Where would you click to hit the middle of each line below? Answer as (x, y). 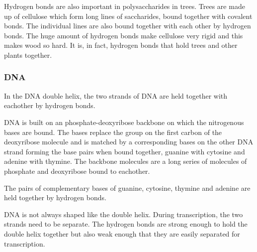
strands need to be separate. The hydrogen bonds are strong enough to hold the (126, 224)
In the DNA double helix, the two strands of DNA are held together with (116, 95)
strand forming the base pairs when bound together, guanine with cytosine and (125, 151)
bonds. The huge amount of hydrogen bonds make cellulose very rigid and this (124, 35)
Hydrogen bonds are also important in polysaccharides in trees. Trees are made (125, 6)
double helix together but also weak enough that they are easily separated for (122, 233)
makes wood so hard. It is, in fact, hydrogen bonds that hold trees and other (121, 45)
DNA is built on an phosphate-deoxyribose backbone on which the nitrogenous (124, 122)
